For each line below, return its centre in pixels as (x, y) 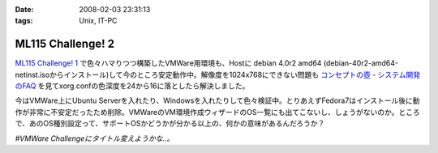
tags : (24, 21)
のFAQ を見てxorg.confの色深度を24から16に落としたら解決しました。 (132, 86)
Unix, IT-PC (98, 21)
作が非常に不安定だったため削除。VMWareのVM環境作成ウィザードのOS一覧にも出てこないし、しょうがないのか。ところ (218, 112)
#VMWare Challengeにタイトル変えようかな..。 (94, 138)
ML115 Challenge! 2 (65, 44)
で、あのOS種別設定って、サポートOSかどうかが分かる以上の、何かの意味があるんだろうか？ (170, 123)
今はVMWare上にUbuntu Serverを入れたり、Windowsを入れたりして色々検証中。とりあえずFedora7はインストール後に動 (218, 100)
